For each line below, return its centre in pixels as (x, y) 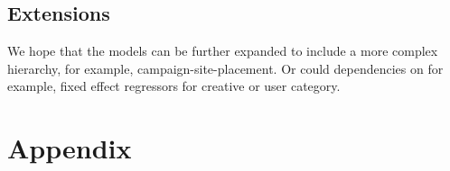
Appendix (70, 148)
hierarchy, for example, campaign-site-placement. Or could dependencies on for (225, 68)
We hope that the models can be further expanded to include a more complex (223, 51)
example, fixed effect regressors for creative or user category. (174, 86)
